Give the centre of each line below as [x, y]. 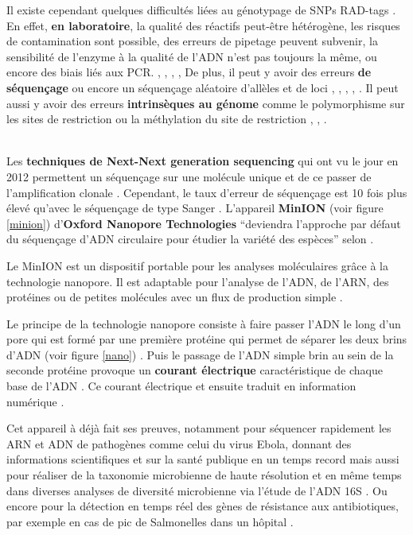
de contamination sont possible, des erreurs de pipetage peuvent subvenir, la [192, 41]
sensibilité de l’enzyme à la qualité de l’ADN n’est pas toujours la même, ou [192, 56]
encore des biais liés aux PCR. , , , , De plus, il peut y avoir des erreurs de [189, 72]
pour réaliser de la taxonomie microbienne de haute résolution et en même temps [204, 475]
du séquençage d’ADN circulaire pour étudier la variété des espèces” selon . [190, 239]
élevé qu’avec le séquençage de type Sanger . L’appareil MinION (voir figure [195, 208]
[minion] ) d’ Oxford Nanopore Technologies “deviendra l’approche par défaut [204, 223]
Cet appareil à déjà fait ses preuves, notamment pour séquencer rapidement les [199, 428]
